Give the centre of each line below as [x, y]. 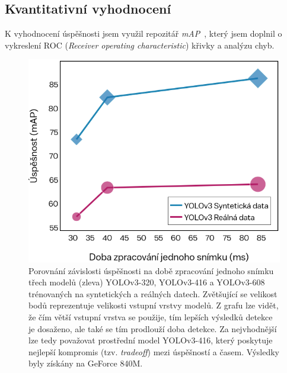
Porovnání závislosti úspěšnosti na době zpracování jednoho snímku [151, 270]
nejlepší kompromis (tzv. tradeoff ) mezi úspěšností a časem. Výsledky [154, 351]
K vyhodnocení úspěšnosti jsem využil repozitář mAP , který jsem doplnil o [143, 33]
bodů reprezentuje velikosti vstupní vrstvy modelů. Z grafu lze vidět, [154, 305]
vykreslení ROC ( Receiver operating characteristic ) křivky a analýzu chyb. [140, 45]
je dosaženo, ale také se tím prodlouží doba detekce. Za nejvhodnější [153, 328]
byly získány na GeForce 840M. [86, 363]
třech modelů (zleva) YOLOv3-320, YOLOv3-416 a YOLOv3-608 [147, 282]
